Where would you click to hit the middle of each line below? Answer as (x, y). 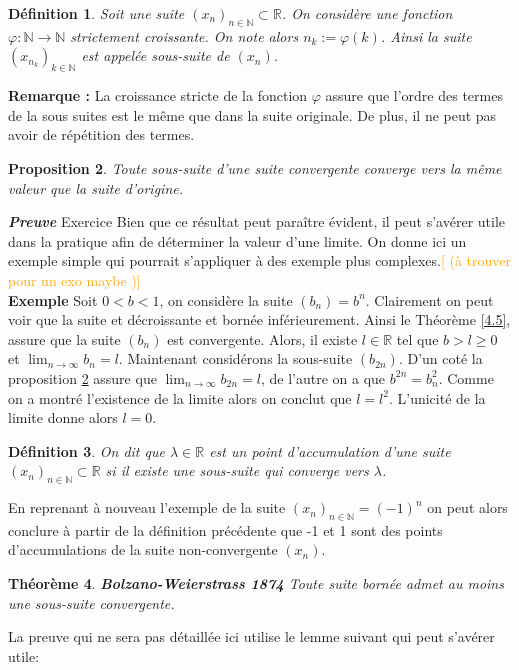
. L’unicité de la (437, 397)
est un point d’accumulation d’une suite (330, 450)
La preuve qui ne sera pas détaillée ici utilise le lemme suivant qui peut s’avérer (251, 636)
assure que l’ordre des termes (414, 95)
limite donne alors (63, 417)
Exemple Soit (53, 299)
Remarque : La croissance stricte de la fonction (158, 95)
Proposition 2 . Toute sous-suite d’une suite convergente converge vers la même (255, 167)
